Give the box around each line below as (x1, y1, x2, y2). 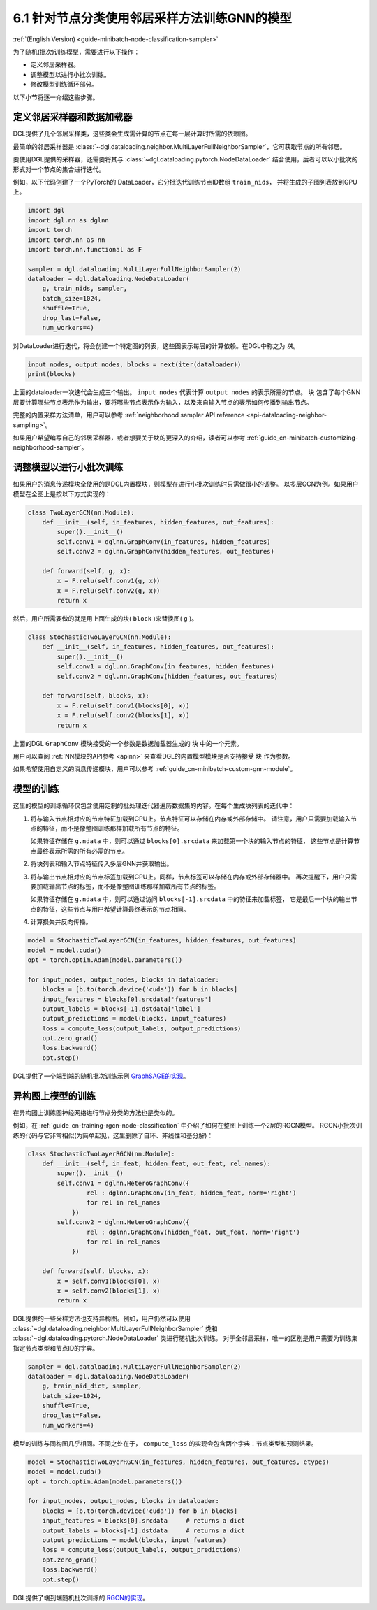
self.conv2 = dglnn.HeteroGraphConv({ (57, 1219, 190, 1226)
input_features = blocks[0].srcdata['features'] (42, 995, 212, 1003)
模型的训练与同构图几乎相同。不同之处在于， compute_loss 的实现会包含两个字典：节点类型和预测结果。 (13, 1439, 318, 1447)
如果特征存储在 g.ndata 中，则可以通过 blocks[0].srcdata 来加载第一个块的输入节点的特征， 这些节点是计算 (30, 837, 354, 845)
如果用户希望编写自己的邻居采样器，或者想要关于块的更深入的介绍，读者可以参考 (13, 433, 246, 442)
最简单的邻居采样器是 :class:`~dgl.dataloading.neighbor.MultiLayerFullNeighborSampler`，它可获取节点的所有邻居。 (13, 142, 346, 150)
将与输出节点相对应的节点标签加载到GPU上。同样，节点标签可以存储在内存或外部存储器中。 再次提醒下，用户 (30, 872, 345, 881)
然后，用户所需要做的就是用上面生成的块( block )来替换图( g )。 (13, 614, 198, 623)
